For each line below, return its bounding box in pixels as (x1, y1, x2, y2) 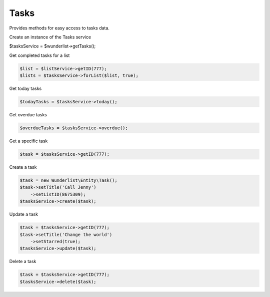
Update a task (9, 211, 38, 217)
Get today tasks (9, 85, 42, 92)
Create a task (9, 164, 37, 170)
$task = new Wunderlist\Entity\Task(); (19, 177, 117, 183)
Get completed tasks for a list (9, 52, 70, 58)
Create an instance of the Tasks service (9, 34, 91, 40)
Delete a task (9, 259, 36, 265)
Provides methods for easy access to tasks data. (9, 25, 110, 31)
